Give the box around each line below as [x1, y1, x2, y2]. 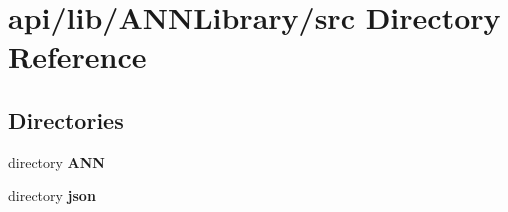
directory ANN [8, 151, 105, 172]
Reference [8, 36, 147, 77]
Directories [8, 104, 124, 135]
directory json [8, 185, 96, 206]
